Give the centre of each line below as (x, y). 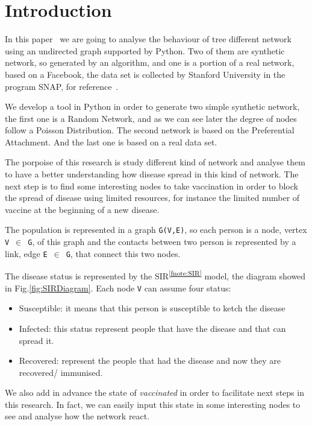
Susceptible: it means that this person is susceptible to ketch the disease (152, 308)
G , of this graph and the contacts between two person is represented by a (162, 242)
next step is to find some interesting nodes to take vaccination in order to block (151, 186)
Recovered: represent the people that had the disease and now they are (150, 361)
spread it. (36, 340)
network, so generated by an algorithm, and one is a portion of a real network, (150, 62)
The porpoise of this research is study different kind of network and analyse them (155, 162)
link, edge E (26, 253)
